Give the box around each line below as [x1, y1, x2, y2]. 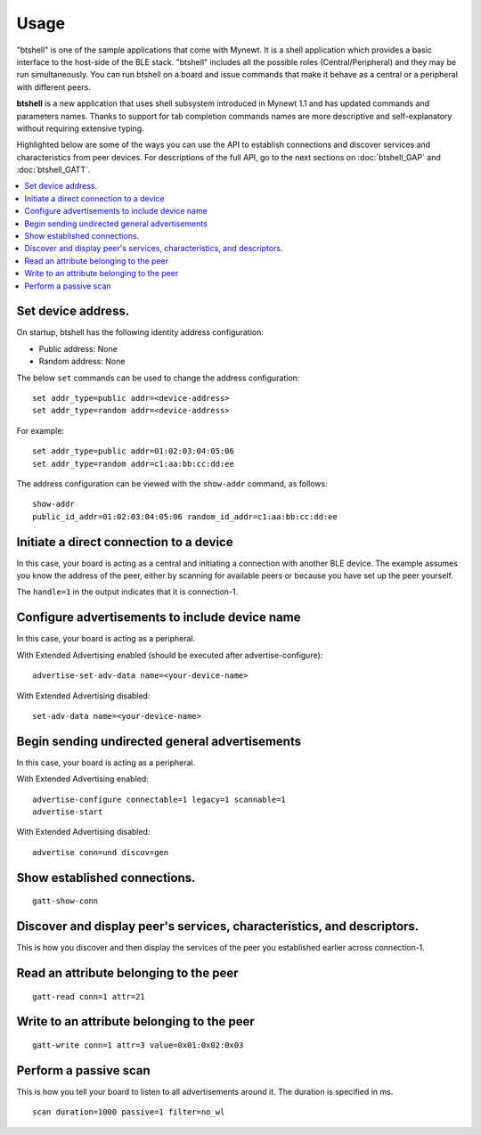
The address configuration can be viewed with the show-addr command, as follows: [16, 478, 329, 489]
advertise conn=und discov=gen [32, 847, 169, 857]
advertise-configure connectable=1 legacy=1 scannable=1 [32, 794, 287, 804]
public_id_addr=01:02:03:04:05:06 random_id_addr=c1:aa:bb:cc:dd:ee [32, 511, 338, 521]
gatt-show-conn [32, 896, 99, 906]
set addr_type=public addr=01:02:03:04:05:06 [32, 446, 235, 456]
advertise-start [32, 807, 103, 817]
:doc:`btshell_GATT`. [16, 165, 91, 176]
